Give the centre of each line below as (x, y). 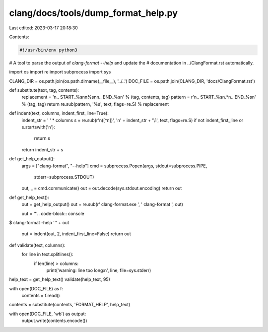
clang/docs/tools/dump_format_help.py (94, 13)
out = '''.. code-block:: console (53, 213)
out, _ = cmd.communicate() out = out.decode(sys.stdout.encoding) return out (102, 188)
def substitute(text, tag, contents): (44, 90)
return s (42, 138)
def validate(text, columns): (37, 245)
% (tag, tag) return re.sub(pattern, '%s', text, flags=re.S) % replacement (95, 104)
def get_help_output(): (32, 159)
